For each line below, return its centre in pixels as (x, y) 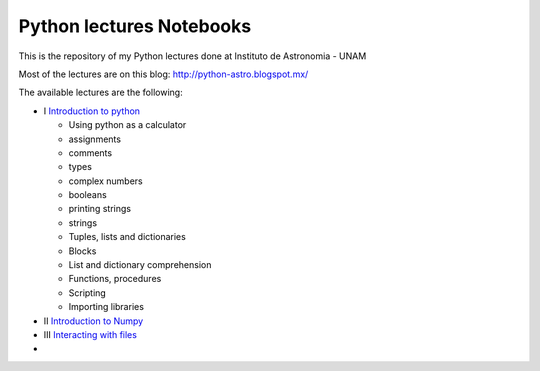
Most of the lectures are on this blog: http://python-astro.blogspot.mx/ (163, 74)
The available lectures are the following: (101, 92)
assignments (95, 139)
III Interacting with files (90, 334)
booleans (87, 195)
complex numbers (106, 181)
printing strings (100, 209)
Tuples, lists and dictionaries (127, 237)
